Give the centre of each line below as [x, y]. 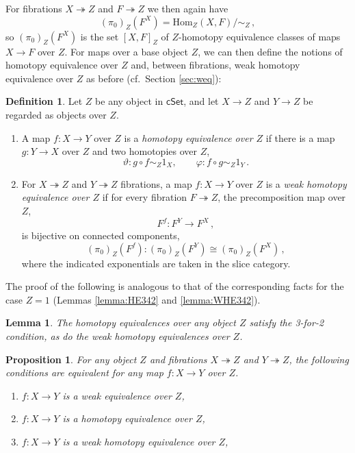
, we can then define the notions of [270, 51]
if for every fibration [145, 197]
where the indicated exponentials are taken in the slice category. [156, 263]
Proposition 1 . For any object [71, 359]
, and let [201, 101]
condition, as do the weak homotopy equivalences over [118, 336]
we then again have [188, 8]
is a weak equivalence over [117, 395]
